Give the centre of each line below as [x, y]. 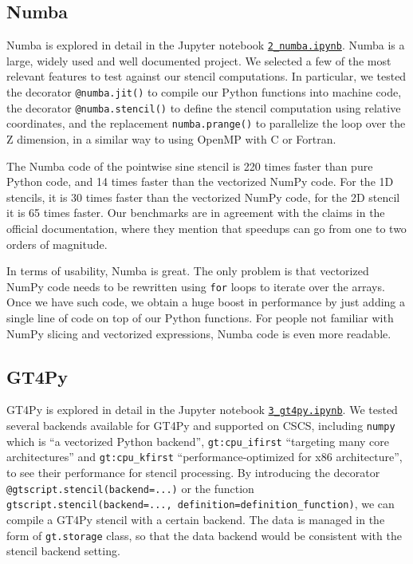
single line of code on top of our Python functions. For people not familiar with [200, 318]
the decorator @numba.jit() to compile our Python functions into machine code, [204, 92]
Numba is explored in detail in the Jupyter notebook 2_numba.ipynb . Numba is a [206, 45]
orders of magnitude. [57, 244]
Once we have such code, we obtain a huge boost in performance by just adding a [206, 302]
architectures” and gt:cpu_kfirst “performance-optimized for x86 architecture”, [205, 457]
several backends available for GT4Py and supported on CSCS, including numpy [201, 426]
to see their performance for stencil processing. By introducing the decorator [193, 473]
